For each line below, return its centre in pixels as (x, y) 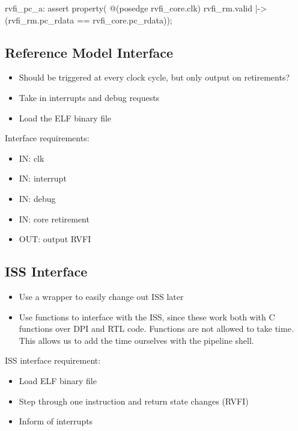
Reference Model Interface (89, 52)
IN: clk (32, 158)
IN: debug (37, 198)
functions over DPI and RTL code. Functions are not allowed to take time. (156, 329)
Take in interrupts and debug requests (89, 97)
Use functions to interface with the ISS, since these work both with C (147, 316)
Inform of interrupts (56, 421)
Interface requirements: (47, 138)
